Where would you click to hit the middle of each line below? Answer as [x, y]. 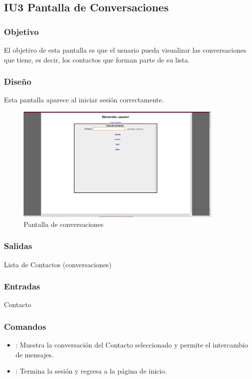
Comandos [25, 326]
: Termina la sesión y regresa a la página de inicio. [91, 371]
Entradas [22, 286]
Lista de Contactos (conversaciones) [58, 264]
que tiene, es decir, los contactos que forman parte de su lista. [97, 59]
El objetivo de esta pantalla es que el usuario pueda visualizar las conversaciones [125, 50]
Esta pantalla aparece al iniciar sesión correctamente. [84, 100]
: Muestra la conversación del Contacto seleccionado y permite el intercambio [132, 345]
